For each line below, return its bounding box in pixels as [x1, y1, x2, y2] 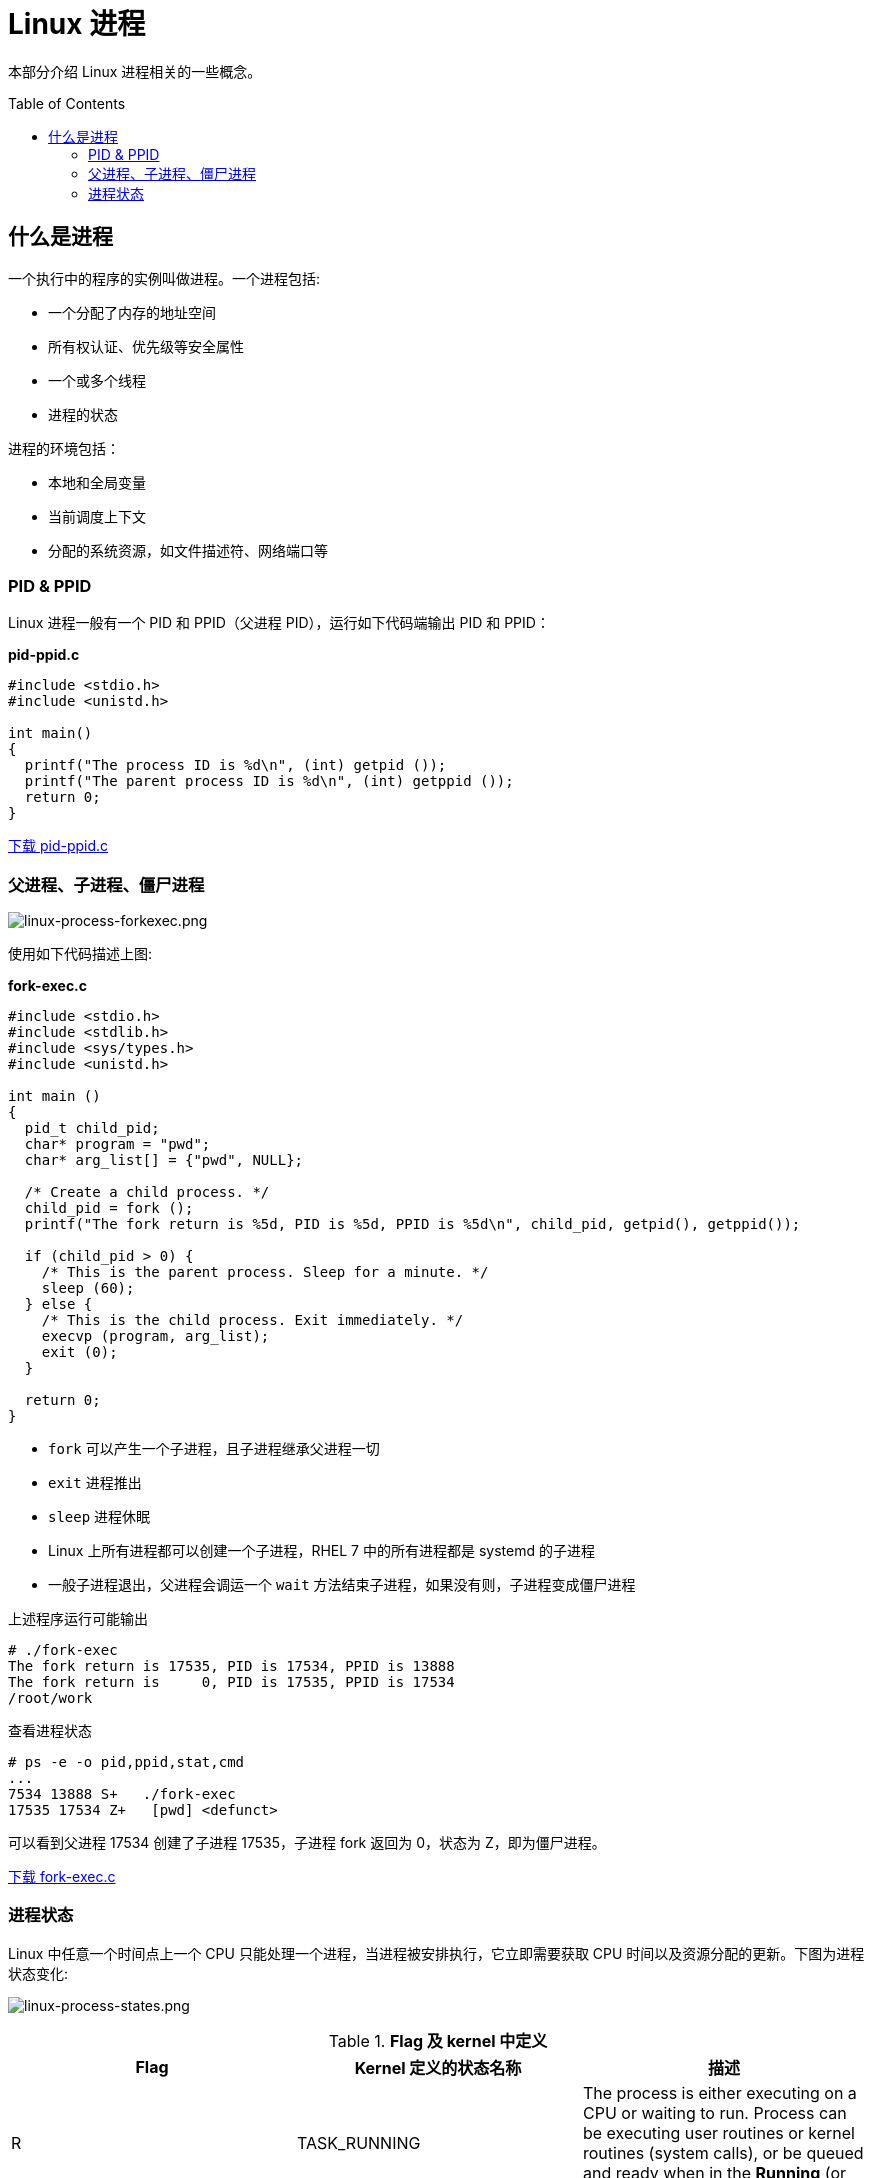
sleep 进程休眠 [48, 1508, 151, 1526]
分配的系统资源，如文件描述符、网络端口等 [48, 541, 328, 559]
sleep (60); [41, 1280, 135, 1297]
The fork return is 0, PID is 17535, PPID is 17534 [8, 1674, 455, 1691]
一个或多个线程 [48, 371, 146, 389]
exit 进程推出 [48, 1474, 142, 1492]
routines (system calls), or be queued [582, 2142, 864, 2163]
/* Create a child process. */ [24, 1184, 270, 1201]
